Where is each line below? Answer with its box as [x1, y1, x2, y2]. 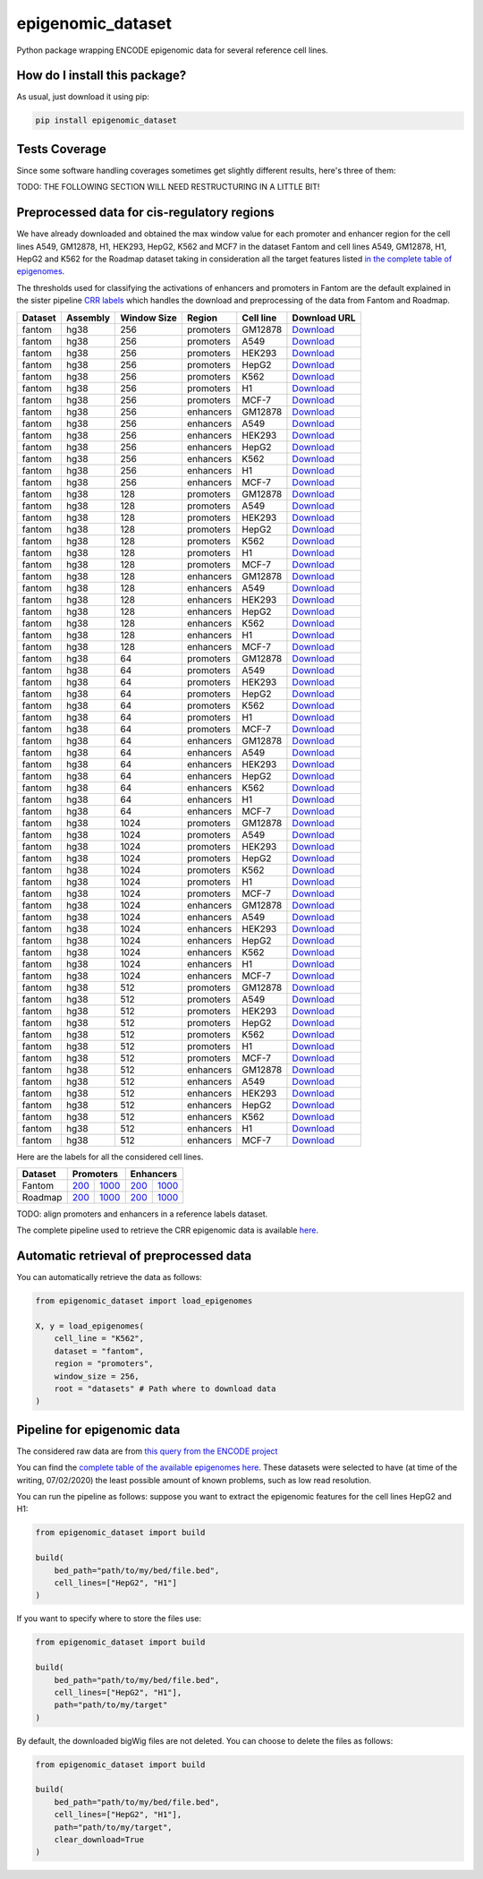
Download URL [292, 312, 357, 324]
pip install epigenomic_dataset [35, 115, 178, 125]
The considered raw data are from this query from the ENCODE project [16, 1446, 278, 1456]
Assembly [65, 312, 111, 324]
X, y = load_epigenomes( [35, 1321, 145, 1331]
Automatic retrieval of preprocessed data [16, 1249, 252, 1264]
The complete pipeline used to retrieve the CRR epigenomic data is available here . [16, 1225, 319, 1235]
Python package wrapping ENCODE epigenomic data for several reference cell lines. [16, 45, 328, 56]
